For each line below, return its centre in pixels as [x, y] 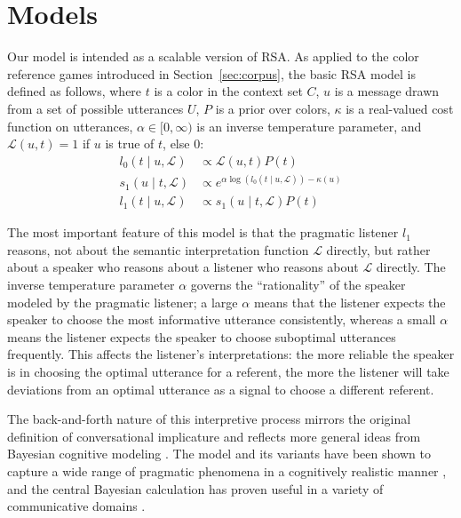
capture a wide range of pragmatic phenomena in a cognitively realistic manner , [227, 471]
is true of [130, 143]
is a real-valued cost [400, 108]
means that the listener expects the [350, 302]
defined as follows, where [75, 91]
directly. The [411, 267]
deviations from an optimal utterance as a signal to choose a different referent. [221, 389]
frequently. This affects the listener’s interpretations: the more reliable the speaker [231, 354]
